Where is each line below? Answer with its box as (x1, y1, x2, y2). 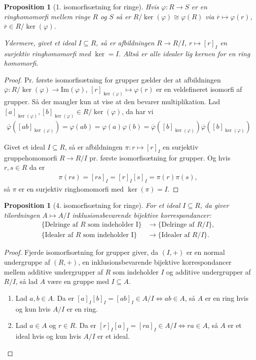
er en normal (186, 247, 225, 257)
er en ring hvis (205, 292, 249, 303)
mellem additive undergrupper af (4, 266, 103, 277)
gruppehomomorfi (4, 152, 57, 162)
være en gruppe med (47, 276, 109, 286)
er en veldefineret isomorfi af (156, 84, 242, 94)
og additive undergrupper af (166, 266, 251, 277)
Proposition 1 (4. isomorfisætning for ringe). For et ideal (4, 200, 181, 210)
